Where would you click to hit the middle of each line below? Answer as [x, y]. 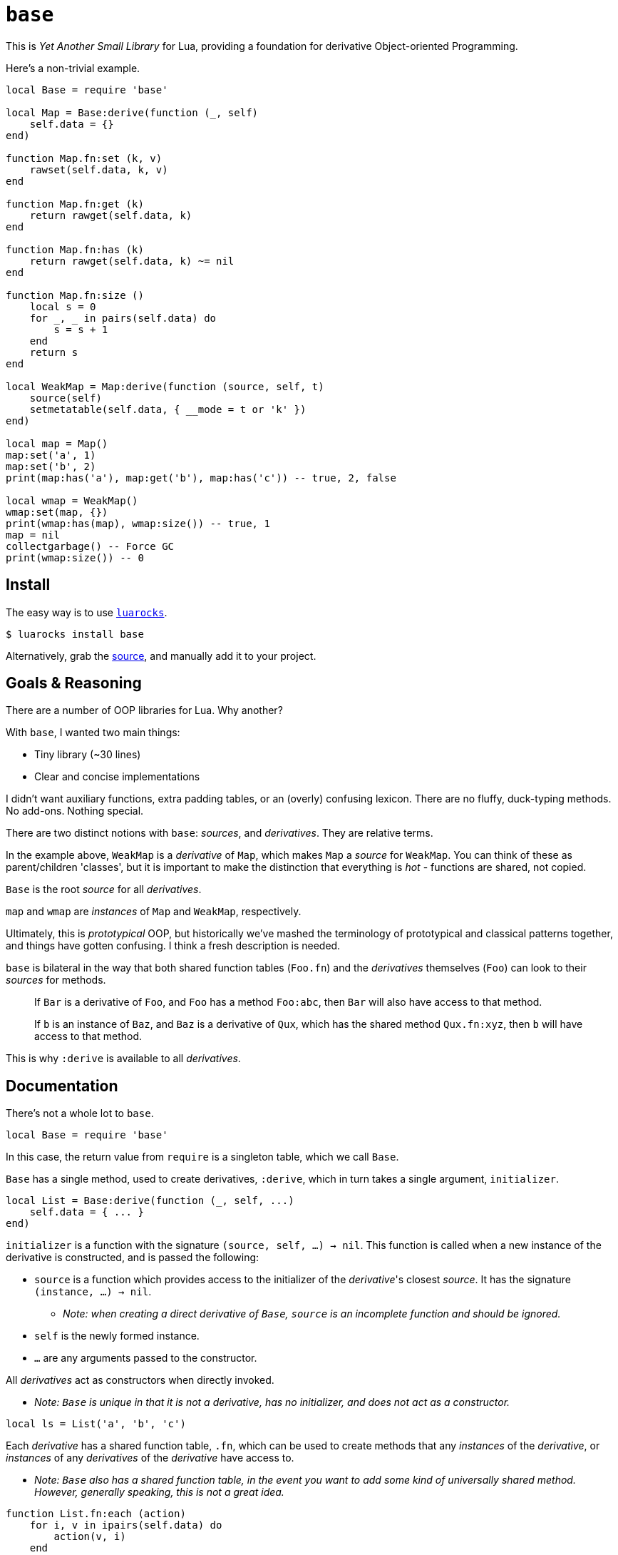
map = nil [33, 535]
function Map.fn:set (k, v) [84, 158]
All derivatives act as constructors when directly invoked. [140, 1380]
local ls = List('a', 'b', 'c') [96, 1424]
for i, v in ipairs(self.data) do [126, 1525]
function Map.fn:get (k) [75, 204]
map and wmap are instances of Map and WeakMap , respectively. [154, 912]
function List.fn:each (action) [96, 1514]
